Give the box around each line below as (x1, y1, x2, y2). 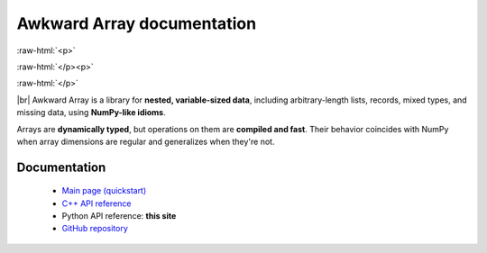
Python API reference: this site (61, 211, 177, 221)
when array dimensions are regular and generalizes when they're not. (16, 136, 275, 147)
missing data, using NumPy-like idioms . (16, 107, 166, 118)
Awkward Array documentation (16, 14, 257, 33)
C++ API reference (61, 198, 132, 209)
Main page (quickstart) (61, 185, 147, 196)
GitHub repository (61, 223, 128, 234)
